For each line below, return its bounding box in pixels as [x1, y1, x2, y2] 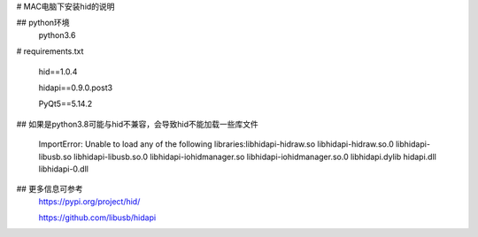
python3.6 [38, 29, 76, 40]
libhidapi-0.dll [38, 164, 89, 174]
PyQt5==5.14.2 [38, 98, 93, 110]
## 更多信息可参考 [16, 184, 83, 195]
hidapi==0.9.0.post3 [38, 82, 113, 93]
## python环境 [16, 18, 70, 28]
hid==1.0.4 [38, 66, 78, 77]
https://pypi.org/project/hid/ [38, 195, 141, 207]
